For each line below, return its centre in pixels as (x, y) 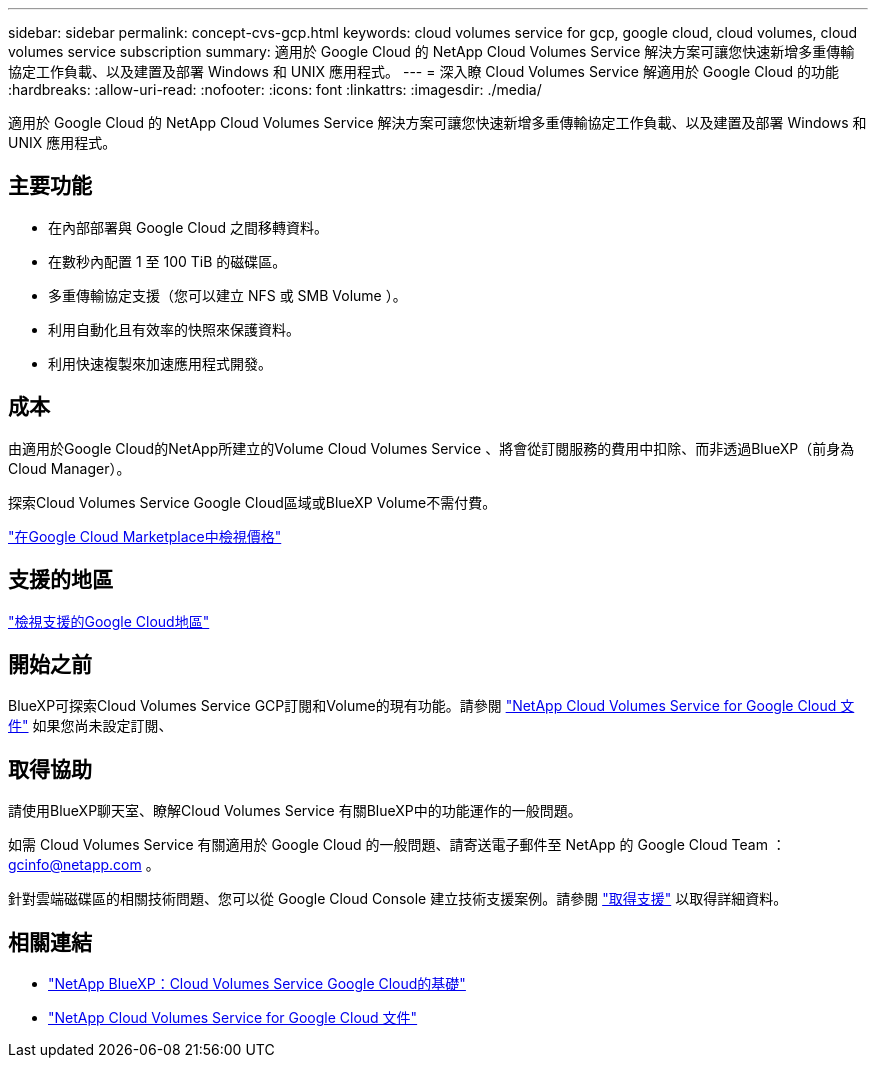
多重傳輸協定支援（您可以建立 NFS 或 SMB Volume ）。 (227, 295)
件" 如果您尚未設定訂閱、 (90, 726)
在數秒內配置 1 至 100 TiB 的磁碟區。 (167, 261)
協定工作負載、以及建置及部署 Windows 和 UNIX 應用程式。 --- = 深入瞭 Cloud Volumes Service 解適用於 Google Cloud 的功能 (423, 71)
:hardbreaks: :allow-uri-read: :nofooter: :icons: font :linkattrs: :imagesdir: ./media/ (275, 89)
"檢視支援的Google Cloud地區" (109, 621)
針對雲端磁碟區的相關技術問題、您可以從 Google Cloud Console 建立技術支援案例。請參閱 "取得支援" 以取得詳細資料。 (398, 899)
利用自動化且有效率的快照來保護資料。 (174, 329)
